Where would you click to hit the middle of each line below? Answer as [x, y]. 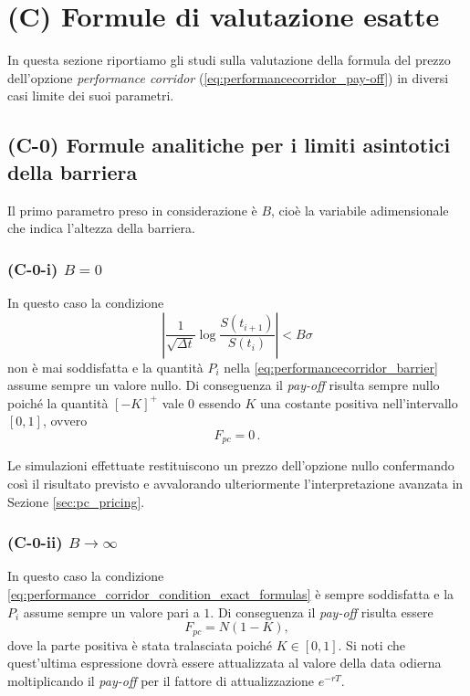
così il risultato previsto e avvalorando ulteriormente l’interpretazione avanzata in [235, 483]
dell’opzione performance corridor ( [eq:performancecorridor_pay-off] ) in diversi [228, 77]
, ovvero [65, 421]
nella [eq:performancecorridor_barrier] [331, 367]
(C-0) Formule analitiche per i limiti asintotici [229, 145]
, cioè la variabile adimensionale [360, 210]
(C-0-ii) [35, 542]
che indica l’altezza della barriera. [101, 228]
